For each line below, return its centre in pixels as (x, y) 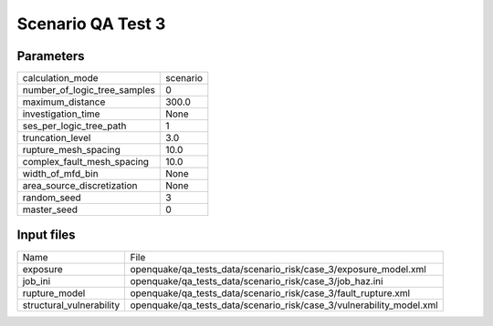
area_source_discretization (80, 186)
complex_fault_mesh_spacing (86, 162)
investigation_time (61, 114)
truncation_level (57, 138)
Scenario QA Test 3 (91, 24)
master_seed (50, 209)
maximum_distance (64, 102)
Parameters (51, 56)
